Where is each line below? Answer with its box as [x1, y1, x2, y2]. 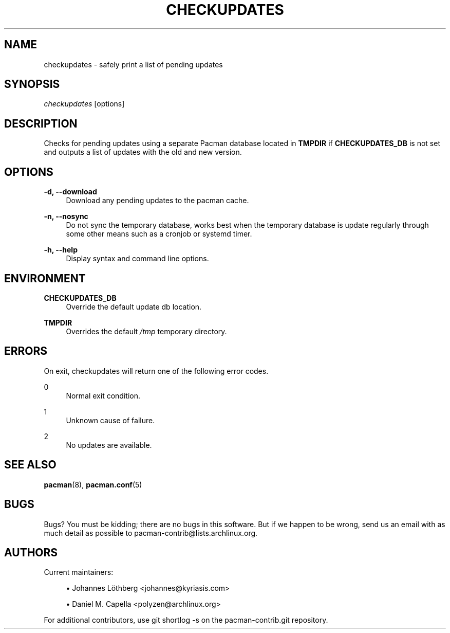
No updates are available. [66, 440, 152, 449]
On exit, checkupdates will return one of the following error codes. [44, 366, 269, 375]
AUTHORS [4, 546, 58, 559]
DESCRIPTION [4, 117, 78, 130]
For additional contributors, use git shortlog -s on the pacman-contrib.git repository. [44, 616, 328, 625]
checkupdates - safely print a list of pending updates [44, 60, 223, 69]
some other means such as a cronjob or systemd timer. [66, 229, 252, 239]
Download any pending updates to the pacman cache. [66, 196, 249, 205]
